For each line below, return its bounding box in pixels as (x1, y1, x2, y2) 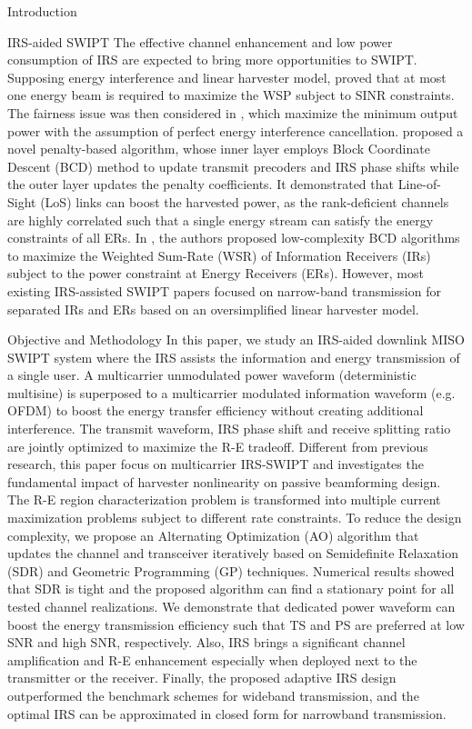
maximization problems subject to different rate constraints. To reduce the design (7, 508, 462, 527)
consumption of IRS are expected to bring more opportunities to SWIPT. (7, 50, 417, 69)
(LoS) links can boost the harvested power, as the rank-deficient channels (40, 192, 449, 211)
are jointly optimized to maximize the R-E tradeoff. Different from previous (7, 436, 428, 455)
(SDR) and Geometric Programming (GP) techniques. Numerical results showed (7, 561, 455, 580)
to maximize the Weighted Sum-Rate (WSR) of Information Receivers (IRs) (7, 245, 431, 265)
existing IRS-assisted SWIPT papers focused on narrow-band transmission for (7, 281, 441, 300)
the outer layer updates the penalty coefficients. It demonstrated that (7, 175, 394, 194)
